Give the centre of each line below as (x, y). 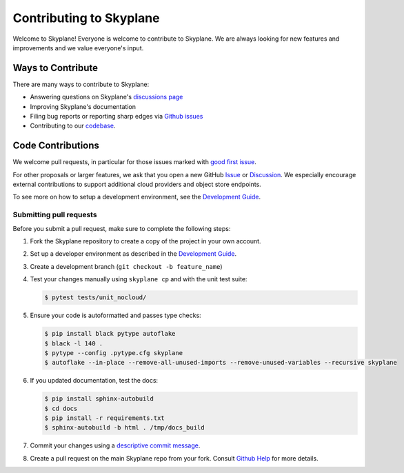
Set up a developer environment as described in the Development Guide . (133, 254)
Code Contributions (56, 146)
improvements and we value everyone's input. (78, 48)
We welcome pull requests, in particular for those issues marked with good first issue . (134, 162)
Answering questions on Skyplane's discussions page (107, 97)
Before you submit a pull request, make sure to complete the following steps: (122, 228)
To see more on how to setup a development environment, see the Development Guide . (137, 197)
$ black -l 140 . (74, 343)
